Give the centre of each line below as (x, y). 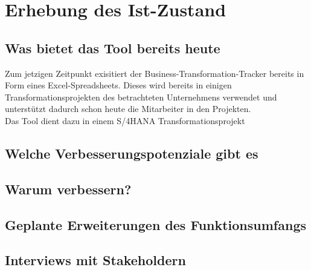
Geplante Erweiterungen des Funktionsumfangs (155, 224)
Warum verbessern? (68, 189)
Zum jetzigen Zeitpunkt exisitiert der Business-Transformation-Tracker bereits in (155, 73)
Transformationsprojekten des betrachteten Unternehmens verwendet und (141, 97)
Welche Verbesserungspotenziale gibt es (132, 153)
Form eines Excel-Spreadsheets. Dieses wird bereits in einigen (118, 85)
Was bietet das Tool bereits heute (113, 48)
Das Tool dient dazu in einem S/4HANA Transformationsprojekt (125, 120)
